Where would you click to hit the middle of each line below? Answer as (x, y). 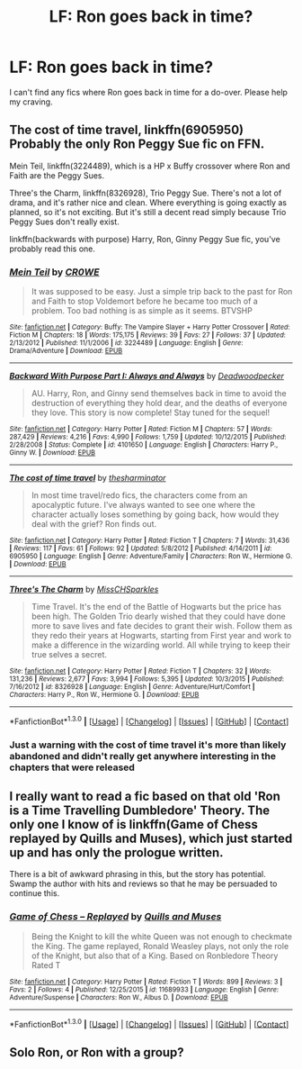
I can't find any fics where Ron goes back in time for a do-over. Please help (148, 92)
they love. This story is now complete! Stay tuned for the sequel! (151, 412)
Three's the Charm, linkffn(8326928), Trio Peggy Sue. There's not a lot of (146, 193)
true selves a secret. (69, 655)
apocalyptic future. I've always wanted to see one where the (143, 505)
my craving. (31, 102)
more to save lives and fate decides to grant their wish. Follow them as (162, 626)
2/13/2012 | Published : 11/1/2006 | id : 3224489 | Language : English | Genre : (126, 343)
